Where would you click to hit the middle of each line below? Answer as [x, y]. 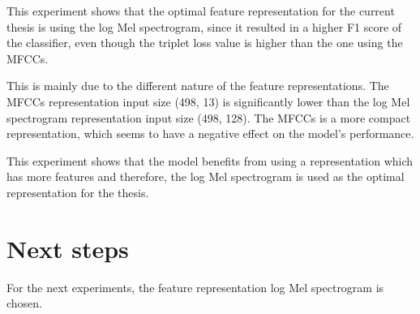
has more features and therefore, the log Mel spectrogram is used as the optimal [206, 176]
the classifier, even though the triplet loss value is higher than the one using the [205, 43]
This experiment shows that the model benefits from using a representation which [210, 160]
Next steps [68, 248]
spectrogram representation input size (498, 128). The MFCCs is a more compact [209, 117]
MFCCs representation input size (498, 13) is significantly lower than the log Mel [208, 101]
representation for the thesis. [78, 192]
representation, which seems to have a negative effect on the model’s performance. [210, 133]
